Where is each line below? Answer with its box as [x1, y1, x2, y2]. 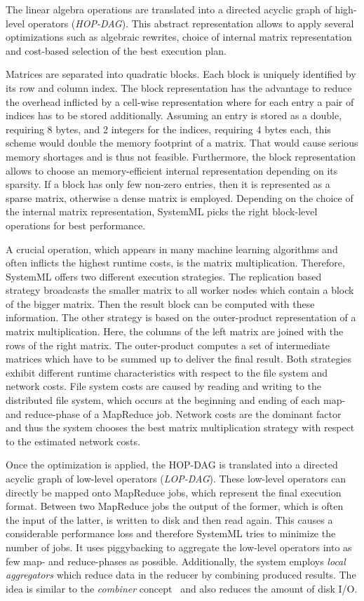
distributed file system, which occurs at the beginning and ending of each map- [6, 393, 346, 407]
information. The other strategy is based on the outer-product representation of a [6, 310, 356, 325]
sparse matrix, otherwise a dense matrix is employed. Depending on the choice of [6, 190, 353, 205]
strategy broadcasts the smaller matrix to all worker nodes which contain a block [6, 283, 354, 297]
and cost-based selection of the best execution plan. [6, 43, 227, 58]
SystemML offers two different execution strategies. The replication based [6, 269, 322, 283]
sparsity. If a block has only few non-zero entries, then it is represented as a [6, 177, 330, 191]
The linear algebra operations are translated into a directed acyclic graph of [6, 2, 332, 16]
